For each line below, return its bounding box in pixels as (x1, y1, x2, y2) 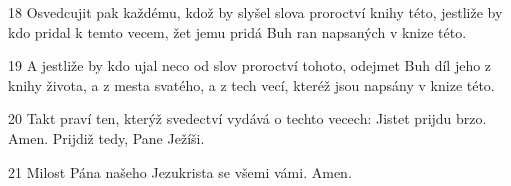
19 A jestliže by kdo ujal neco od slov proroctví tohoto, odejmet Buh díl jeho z (8, 55, 492, 76)
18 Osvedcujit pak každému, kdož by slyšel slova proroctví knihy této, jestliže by (8, 2, 503, 22)
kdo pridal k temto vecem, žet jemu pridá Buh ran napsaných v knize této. (8, 21, 467, 42)
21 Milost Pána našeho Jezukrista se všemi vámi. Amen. (8, 161, 352, 182)
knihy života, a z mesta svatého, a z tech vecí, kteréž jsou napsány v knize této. (8, 74, 495, 95)
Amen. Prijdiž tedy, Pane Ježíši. (8, 127, 205, 148)
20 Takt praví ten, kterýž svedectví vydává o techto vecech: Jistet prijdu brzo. (8, 108, 487, 129)
